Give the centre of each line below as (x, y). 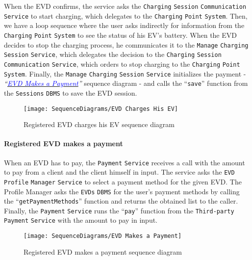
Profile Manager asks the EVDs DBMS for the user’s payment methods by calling (122, 191)
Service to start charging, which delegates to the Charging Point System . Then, (126, 15)
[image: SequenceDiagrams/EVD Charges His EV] (101, 109)
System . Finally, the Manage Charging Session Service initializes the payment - (125, 73)
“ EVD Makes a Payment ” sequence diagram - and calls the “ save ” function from (126, 83)
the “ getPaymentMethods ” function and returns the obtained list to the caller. (121, 201)
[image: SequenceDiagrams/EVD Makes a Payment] (103, 236)
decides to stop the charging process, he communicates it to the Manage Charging (126, 44)
